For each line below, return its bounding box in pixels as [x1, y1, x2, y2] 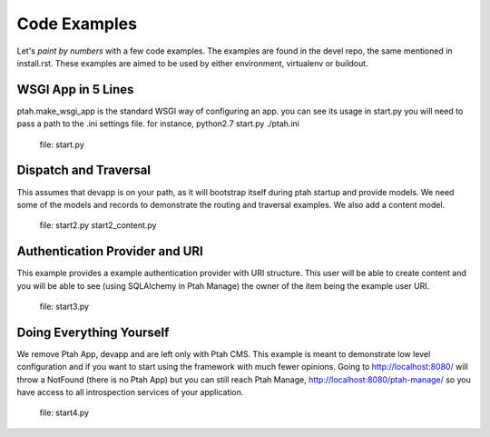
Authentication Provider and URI [16, 243, 203, 259]
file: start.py [39, 139, 85, 150]
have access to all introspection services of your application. [16, 387, 244, 398]
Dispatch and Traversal [16, 163, 152, 178]
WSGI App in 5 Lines [16, 82, 134, 97]
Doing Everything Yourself [16, 324, 170, 340]
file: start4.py [39, 407, 90, 418]
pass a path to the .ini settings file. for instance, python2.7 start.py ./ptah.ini [16, 118, 299, 129]
